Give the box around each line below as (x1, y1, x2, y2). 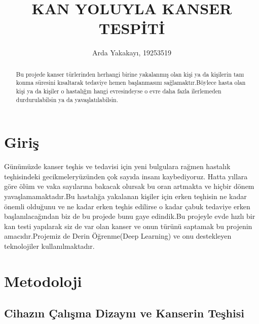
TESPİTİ (98, 18, 165, 39)
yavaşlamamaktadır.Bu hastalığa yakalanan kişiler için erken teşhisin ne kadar (4, 191, 247, 202)
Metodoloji (4, 270, 82, 291)
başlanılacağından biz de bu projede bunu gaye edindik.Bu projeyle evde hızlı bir (4, 211, 255, 221)
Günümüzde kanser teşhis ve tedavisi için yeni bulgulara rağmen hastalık (4, 161, 231, 172)
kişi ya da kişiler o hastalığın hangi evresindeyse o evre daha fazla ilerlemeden (16, 87, 221, 95)
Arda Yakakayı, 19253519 (92, 47, 171, 58)
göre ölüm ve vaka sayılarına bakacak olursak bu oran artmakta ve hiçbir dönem (4, 181, 254, 191)
